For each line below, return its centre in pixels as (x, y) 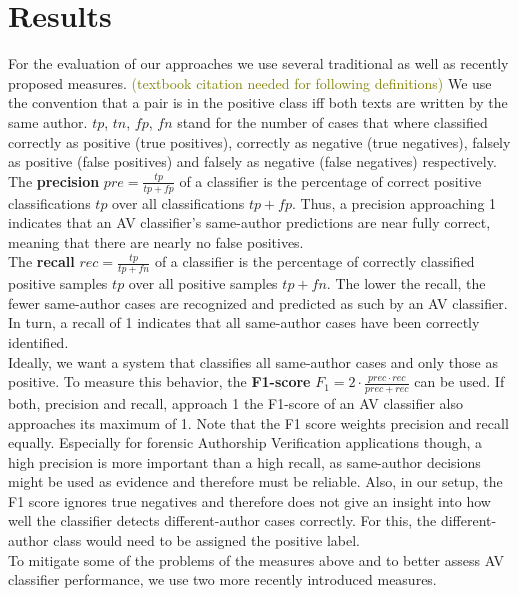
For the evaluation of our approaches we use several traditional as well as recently (258, 63)
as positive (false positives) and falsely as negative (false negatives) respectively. (252, 161)
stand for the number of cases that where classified (332, 121)
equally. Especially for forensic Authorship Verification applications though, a (245, 442)
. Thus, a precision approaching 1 (394, 202)
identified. (38, 341)
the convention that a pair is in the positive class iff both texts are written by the (258, 102)
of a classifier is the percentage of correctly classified (314, 261)
